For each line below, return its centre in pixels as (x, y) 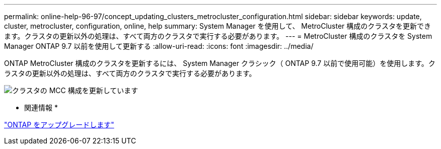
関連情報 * (41, 107)
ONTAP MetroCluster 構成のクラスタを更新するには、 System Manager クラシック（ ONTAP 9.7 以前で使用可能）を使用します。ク (220, 63)
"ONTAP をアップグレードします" (59, 125)
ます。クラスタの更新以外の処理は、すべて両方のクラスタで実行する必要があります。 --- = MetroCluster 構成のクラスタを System (218, 36)
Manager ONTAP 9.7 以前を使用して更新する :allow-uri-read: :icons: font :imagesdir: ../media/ (159, 46)
